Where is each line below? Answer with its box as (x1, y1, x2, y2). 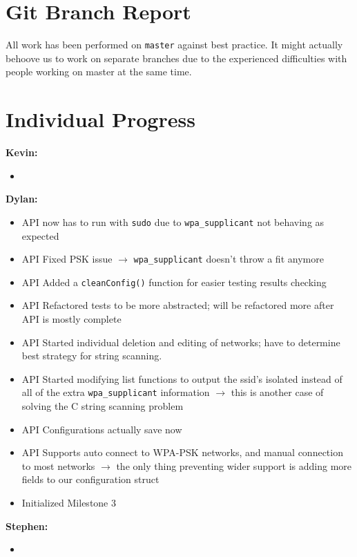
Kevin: (6, 145, 38, 160)
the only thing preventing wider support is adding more (116, 458, 352, 473)
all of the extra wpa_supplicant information (21, 385, 210, 399)
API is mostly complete (21, 312, 122, 326)
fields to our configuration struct (21, 472, 160, 487)
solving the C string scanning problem (21, 399, 184, 413)
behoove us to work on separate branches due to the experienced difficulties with (6, 50, 347, 65)
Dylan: (6, 191, 38, 206)
